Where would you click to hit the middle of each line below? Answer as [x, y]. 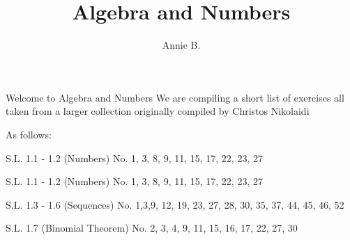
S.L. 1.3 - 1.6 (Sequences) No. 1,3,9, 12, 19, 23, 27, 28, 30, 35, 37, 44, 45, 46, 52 [175, 204]
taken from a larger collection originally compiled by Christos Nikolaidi [158, 111]
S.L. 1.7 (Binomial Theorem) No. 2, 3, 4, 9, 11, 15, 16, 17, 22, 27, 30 [152, 228]
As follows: [29, 134]
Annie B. [181, 45]
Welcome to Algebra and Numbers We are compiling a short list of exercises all [175, 97]
